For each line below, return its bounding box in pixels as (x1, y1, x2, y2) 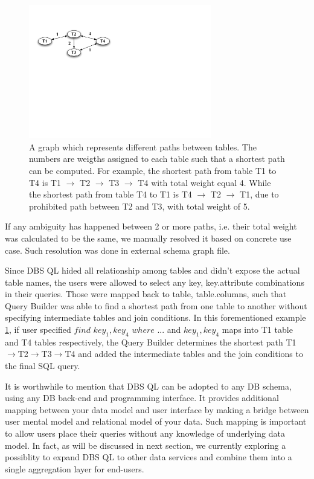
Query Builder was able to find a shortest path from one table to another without (5, 299, 307, 312)
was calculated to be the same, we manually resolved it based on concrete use (5, 231, 292, 244)
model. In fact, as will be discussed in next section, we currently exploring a (5, 439, 286, 451)
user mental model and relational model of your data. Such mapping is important (5, 415, 307, 428)
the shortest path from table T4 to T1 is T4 (29, 188, 192, 201)
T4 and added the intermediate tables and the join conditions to (65, 347, 303, 360)
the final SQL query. (5, 359, 80, 372)
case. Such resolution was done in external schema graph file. (5, 243, 230, 256)
